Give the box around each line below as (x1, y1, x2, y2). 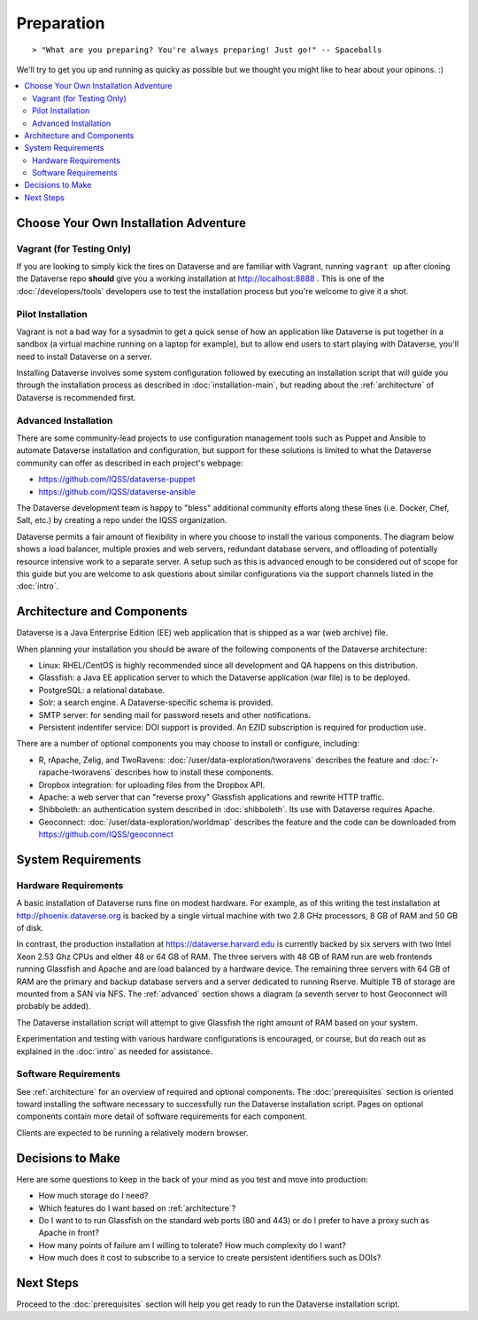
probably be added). (16, 1001, 91, 1011)
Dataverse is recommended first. (16, 392, 136, 402)
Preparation (16, 13, 105, 33)
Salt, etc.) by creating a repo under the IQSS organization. (16, 515, 227, 526)
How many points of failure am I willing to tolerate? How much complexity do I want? (38, 1239, 347, 1250)
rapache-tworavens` (38, 767, 113, 777)
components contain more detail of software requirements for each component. (16, 1111, 307, 1121)
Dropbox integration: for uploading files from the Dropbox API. (38, 779, 266, 790)
